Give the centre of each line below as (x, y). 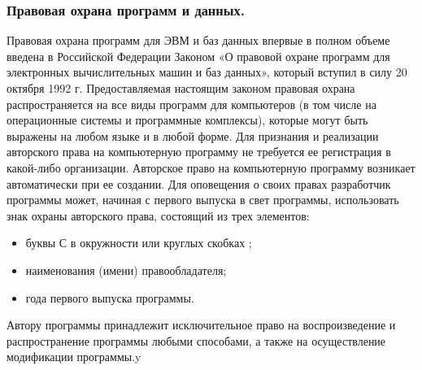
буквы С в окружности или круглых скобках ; (139, 243)
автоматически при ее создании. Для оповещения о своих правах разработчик (199, 183)
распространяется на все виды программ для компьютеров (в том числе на (191, 104)
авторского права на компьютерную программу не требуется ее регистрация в (199, 152)
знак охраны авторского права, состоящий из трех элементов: (158, 215)
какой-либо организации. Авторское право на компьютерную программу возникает (211, 167)
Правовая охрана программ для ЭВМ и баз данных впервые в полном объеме (198, 40)
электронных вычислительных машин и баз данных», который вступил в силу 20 (207, 72)
